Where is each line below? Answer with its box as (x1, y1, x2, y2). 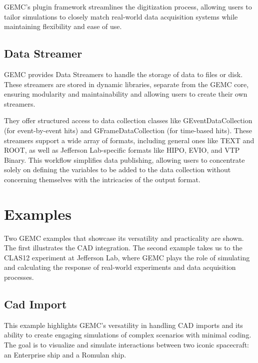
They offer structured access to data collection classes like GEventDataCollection (4, 115, 252, 126)
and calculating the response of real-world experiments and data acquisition (4, 262, 236, 272)
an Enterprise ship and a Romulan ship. (4, 349, 126, 359)
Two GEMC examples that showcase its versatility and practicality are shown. (4, 232, 244, 243)
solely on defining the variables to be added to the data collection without (4, 164, 231, 175)
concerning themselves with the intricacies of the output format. (4, 174, 200, 184)
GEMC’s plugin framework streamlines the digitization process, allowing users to (4, 2, 252, 12)
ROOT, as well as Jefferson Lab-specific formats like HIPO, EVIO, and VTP (4, 145, 240, 155)
